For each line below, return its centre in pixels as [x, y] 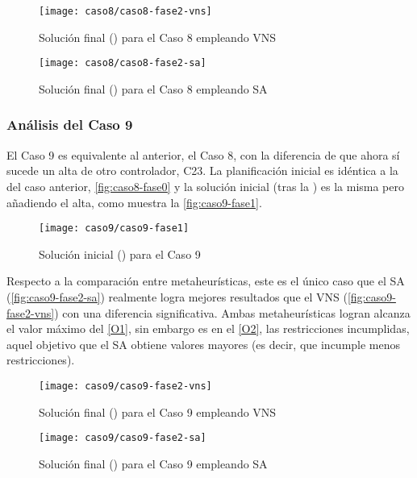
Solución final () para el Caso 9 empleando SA [153, 463]
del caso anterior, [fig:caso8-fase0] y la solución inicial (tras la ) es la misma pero [205, 186]
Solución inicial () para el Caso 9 [120, 254]
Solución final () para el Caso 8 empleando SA [153, 88]
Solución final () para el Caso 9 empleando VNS [158, 411]
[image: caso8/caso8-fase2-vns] [125, 11]
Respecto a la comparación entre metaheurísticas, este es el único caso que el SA [206, 281]
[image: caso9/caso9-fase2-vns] [125, 386]
